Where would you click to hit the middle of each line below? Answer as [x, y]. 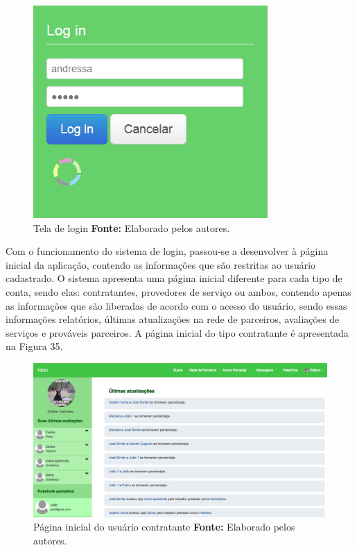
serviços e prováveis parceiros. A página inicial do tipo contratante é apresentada [177, 332]
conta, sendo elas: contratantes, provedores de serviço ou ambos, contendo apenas [178, 291]
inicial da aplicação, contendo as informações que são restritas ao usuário [161, 264]
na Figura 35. [34, 346]
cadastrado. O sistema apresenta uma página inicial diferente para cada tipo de [174, 278]
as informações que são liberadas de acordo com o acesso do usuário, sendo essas [176, 305]
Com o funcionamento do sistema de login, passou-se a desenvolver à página [167, 251]
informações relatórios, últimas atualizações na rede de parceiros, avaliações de [173, 319]
